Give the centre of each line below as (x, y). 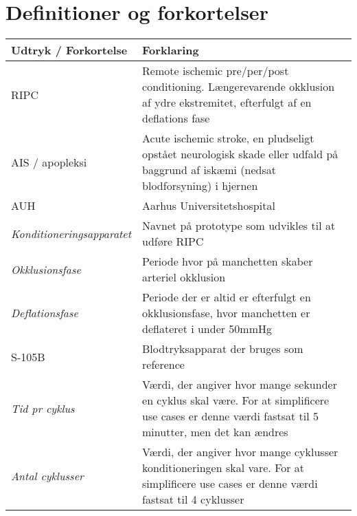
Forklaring (171, 50)
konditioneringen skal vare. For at (223, 468)
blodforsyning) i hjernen (200, 186)
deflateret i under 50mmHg (207, 329)
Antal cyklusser (47, 475)
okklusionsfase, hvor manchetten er (226, 313)
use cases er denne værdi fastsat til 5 (230, 416)
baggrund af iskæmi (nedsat (209, 170)
